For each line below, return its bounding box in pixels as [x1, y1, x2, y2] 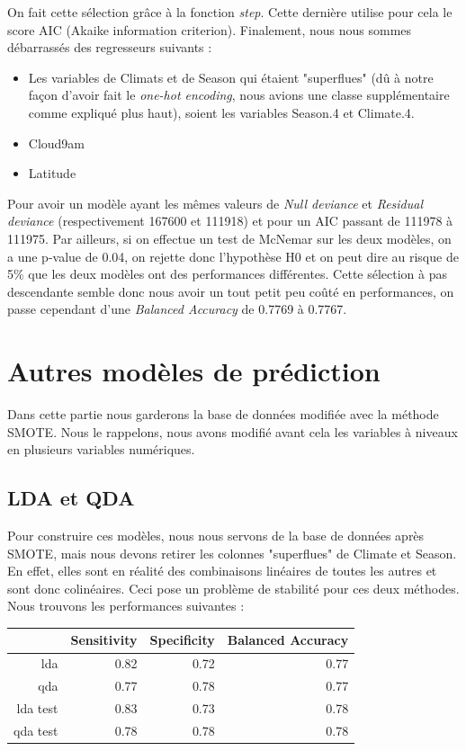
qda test [13, 720, 58, 739]
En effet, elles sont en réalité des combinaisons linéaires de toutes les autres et [7, 561, 437, 580]
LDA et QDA [7, 484, 135, 512]
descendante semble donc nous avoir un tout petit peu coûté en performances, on [7, 282, 454, 300]
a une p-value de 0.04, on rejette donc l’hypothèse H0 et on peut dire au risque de [7, 246, 459, 265]
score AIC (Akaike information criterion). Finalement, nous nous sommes [7, 20, 412, 39]
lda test [16, 699, 58, 718]
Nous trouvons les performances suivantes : [7, 596, 245, 615]
